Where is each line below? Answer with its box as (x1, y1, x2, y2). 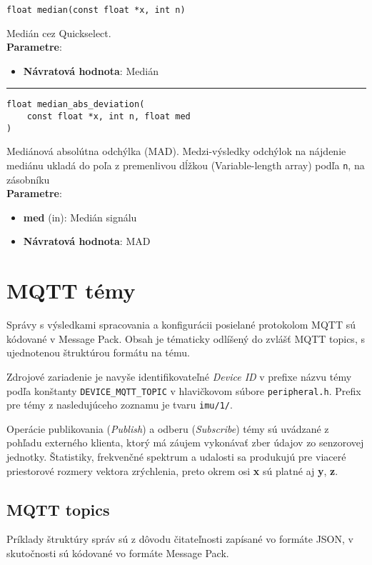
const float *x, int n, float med (26, 111, 191, 122)
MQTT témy (6, 276, 136, 305)
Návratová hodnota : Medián (23, 63, 159, 78)
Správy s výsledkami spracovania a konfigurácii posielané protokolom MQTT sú (6, 317, 356, 332)
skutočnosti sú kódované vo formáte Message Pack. (6, 546, 229, 561)
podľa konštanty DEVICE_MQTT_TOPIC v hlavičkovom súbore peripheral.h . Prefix (6, 383, 361, 398)
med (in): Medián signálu (23, 209, 137, 224)
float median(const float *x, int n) (6, 5, 186, 15)
